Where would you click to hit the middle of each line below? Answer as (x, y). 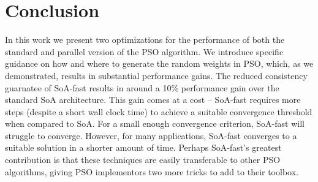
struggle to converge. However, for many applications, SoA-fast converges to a (151, 135)
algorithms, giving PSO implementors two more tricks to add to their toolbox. (152, 171)
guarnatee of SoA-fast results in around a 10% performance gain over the (142, 87)
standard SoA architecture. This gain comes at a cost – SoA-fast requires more (153, 100)
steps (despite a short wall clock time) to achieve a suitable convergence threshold (159, 111)
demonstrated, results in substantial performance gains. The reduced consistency (156, 75)
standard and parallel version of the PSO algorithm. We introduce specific (144, 51)
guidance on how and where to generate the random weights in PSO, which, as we (159, 63)
